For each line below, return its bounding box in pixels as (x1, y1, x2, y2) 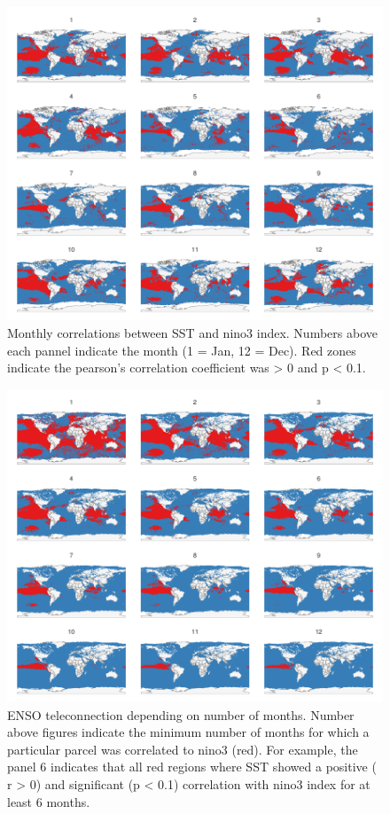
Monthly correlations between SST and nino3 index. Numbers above (7, 323, 378, 341)
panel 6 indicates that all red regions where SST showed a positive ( (7, 757, 377, 776)
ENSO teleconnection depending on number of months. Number (7, 705, 355, 724)
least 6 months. (7, 792, 90, 810)
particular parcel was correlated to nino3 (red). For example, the (7, 740, 358, 758)
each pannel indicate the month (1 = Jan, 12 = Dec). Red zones (7, 340, 356, 359)
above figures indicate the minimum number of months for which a (7, 723, 370, 741)
